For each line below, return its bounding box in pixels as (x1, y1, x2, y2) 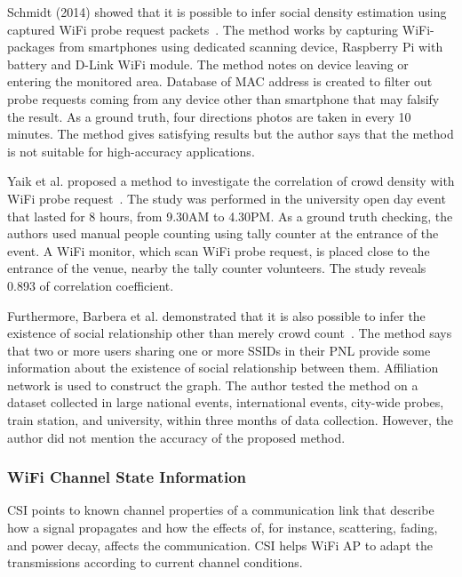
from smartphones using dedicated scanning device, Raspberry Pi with (59, 37, 443, 56)
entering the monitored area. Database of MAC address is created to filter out (7, 72, 433, 91)
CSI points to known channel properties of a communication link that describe (7, 501, 434, 519)
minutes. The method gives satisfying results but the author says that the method (7, 124, 454, 143)
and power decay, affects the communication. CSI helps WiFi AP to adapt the (7, 535, 433, 554)
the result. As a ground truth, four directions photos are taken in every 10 (7, 107, 411, 125)
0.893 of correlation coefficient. (7, 276, 174, 294)
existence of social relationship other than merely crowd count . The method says (7, 324, 452, 342)
